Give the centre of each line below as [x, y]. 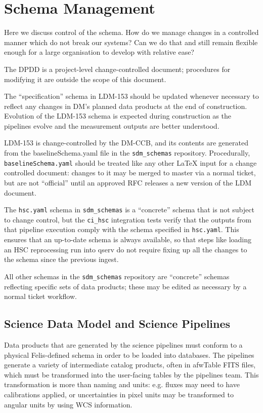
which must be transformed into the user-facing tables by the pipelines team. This [131, 374]
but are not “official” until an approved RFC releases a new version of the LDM [128, 182]
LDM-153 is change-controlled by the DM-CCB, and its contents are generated [126, 143]
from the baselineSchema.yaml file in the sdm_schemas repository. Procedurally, [127, 153]
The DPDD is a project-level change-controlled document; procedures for [117, 69]
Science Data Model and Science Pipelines [117, 324]
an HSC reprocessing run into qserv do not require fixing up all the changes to [126, 249]
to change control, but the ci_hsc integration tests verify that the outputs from [128, 219]
